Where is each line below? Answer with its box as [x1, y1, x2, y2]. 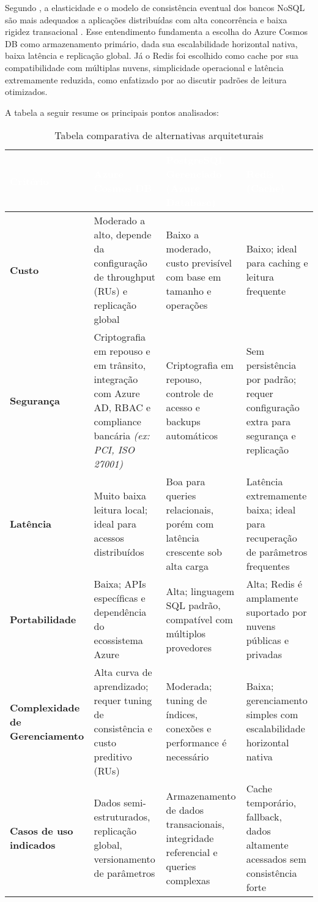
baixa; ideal [246, 502, 296, 517]
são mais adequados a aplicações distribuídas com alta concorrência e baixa [5, 13, 287, 26]
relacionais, [166, 502, 214, 517]
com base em [166, 270, 221, 284]
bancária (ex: [94, 428, 150, 443]
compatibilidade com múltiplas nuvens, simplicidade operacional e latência [5, 61, 284, 74]
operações [166, 298, 208, 313]
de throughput [94, 270, 156, 284]
